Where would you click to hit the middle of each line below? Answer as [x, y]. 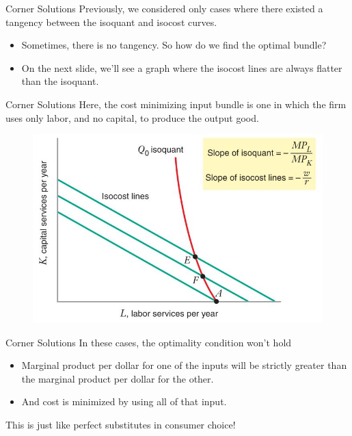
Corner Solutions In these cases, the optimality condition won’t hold [149, 342]
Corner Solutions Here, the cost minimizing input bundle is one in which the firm [176, 104]
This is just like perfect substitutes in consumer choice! [121, 424]
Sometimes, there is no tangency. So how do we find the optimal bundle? [174, 45]
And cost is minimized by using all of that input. [124, 401]
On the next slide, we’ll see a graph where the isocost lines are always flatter [182, 67]
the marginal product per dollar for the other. [118, 378]
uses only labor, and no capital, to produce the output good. [132, 117]
